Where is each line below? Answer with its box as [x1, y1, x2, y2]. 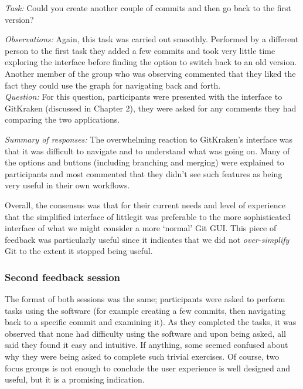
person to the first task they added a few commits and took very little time [5, 44, 275, 56]
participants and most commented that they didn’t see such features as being [5, 167, 282, 180]
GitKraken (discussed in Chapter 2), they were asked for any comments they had [5, 102, 297, 114]
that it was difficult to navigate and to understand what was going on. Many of [5, 144, 290, 157]
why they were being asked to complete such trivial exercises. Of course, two [5, 350, 280, 363]
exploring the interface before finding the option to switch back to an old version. [5, 56, 297, 68]
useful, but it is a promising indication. [5, 373, 145, 385]
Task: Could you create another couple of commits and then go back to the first [5, 2, 291, 13]
